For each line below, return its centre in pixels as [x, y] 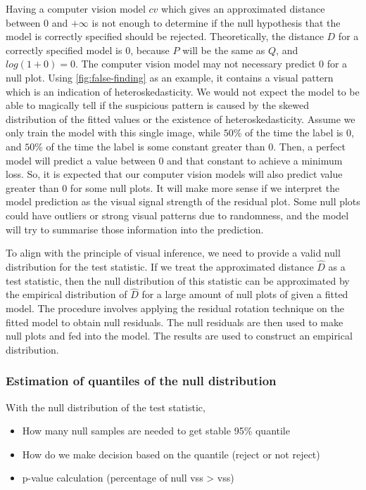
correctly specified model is [64, 50]
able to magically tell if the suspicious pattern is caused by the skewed [157, 105]
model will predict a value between [81, 160]
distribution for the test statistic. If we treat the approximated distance [160, 266]
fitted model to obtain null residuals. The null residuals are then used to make [175, 322]
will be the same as [224, 50]
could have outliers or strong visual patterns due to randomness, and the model [177, 215]
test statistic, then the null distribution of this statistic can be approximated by [178, 280]
